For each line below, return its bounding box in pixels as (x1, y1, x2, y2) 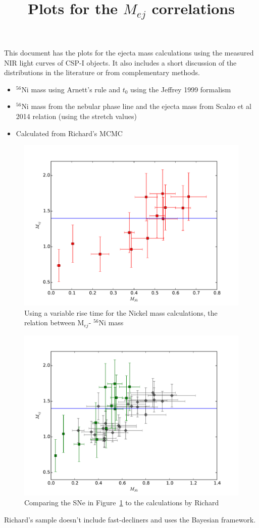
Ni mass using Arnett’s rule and (21, 84, 120, 94)
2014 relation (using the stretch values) (16, 111, 137, 122)
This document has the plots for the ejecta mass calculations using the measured (4, 47, 254, 58)
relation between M (24, 317, 84, 328)
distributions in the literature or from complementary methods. (4, 67, 200, 78)
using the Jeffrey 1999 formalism (130, 84, 231, 94)
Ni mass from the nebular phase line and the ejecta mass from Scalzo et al (21, 101, 251, 111)
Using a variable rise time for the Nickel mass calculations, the (24, 307, 218, 318)
